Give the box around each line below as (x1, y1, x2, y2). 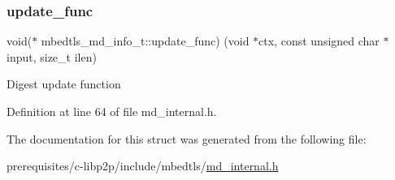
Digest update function (7, 75, 121, 92)
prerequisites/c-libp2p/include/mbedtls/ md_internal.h (7, 157, 279, 174)
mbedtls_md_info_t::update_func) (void (41, 32, 250, 49)
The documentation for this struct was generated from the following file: (7, 130, 367, 147)
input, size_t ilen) (7, 48, 97, 65)
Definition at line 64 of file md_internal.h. (7, 103, 217, 119)
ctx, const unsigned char (258, 32, 380, 49)
